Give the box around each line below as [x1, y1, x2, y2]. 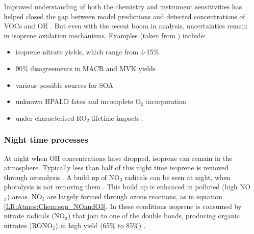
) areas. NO [7, 191, 42, 201]
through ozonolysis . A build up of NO [4, 172, 120, 182]
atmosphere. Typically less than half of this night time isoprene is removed [4, 162, 229, 173]
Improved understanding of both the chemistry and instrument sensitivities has [4, 1, 242, 11]
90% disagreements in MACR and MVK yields [15, 63, 156, 73]
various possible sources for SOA [15, 79, 114, 90]
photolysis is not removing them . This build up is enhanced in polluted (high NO [4, 182, 251, 192]
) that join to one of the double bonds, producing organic [67, 210, 240, 221]
